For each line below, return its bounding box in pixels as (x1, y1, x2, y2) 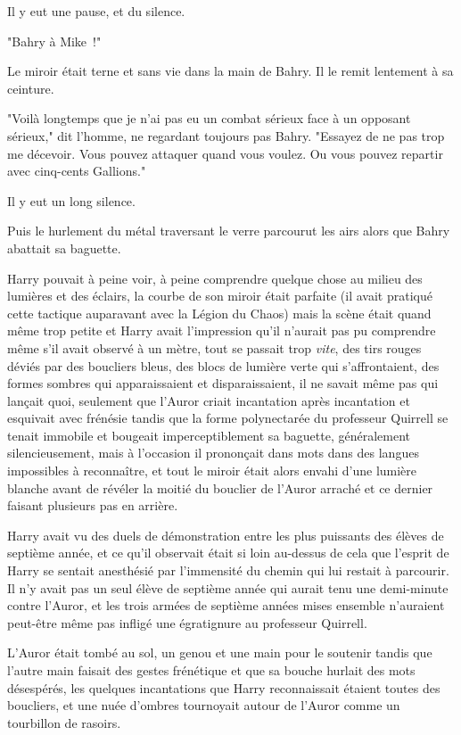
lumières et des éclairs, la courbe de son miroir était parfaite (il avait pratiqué (7, 286, 432, 305)
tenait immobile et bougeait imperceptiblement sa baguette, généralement (7, 425, 411, 444)
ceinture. (7, 78, 54, 97)
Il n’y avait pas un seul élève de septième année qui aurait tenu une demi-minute (7, 578, 449, 597)
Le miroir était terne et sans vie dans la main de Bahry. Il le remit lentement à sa (7, 62, 454, 80)
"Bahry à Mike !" (7, 31, 102, 50)
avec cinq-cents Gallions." (7, 161, 146, 180)
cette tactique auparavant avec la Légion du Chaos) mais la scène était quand (7, 303, 432, 322)
